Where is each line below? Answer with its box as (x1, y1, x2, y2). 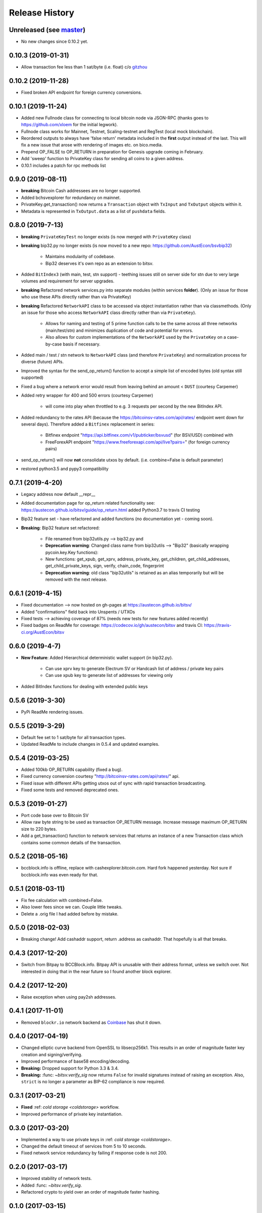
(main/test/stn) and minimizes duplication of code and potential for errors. (45, 328, 194, 333)
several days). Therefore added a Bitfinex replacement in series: (21, 421, 155, 427)
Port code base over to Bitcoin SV (21, 812, 89, 818)
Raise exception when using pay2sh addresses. (21, 994, 116, 1000)
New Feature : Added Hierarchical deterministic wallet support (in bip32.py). (21, 655, 173, 660)
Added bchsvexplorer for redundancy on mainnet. (21, 195, 121, 200)
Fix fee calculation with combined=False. (21, 897, 103, 903)
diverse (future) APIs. (21, 359, 64, 365)
